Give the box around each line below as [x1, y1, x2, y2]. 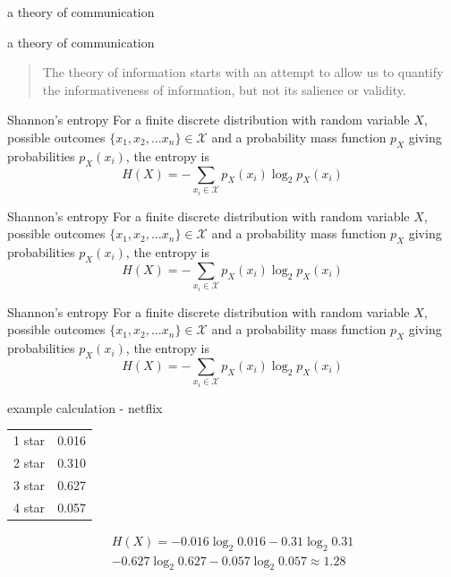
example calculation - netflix [7, 398, 163, 417]
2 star [13, 453, 46, 472]
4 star [13, 497, 46, 516]
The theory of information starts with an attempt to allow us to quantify [42, 63, 444, 82]
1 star [13, 431, 46, 450]
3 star [13, 475, 46, 494]
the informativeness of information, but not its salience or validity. [42, 80, 406, 99]
